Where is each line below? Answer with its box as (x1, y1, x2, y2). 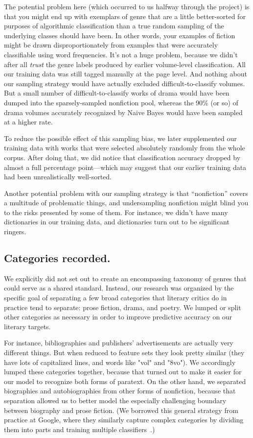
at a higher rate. (4, 117, 53, 127)
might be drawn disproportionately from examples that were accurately (4, 40, 218, 50)
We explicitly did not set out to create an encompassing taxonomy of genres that (4, 273, 247, 283)
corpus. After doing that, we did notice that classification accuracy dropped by (4, 152, 241, 162)
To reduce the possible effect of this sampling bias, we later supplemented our (4, 133, 237, 143)
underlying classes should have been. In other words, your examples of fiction (4, 30, 235, 40)
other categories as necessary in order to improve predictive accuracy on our (4, 312, 232, 322)
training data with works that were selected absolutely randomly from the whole (4, 143, 245, 153)
